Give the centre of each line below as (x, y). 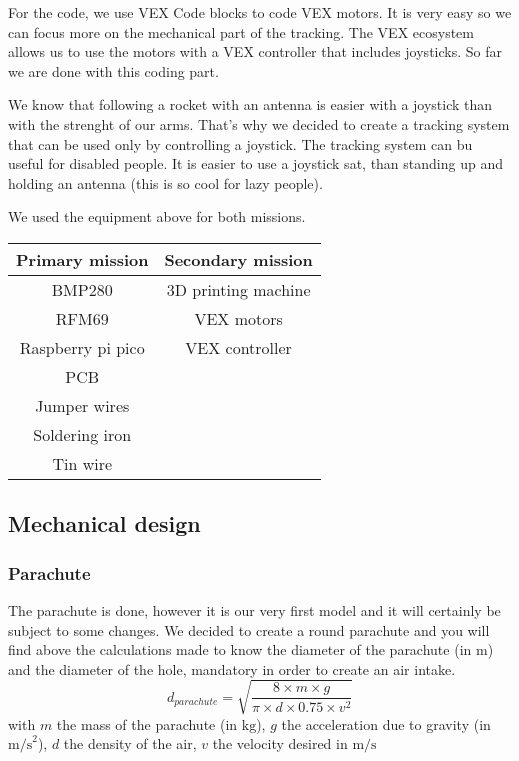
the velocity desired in (280, 743)
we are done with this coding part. (113, 70)
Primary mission (82, 259)
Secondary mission (238, 259)
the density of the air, (130, 743)
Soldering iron (82, 434)
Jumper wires (82, 405)
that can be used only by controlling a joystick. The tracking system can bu (240, 143)
